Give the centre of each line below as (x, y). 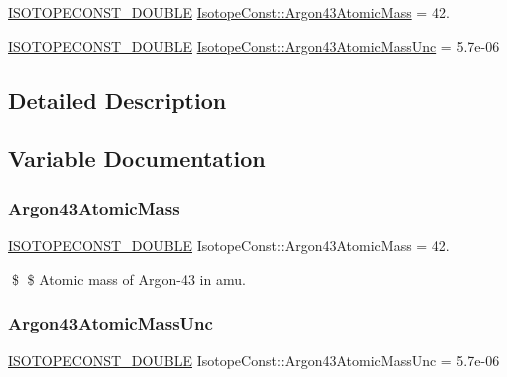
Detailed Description (117, 99)
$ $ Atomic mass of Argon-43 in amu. (128, 278)
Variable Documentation (137, 158)
